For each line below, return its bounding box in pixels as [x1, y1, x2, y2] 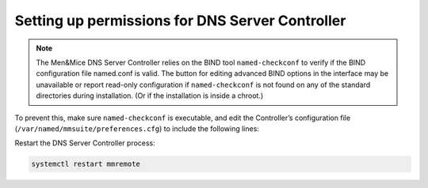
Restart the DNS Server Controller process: [14, 138, 156, 148]
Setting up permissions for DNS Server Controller [14, 12, 346, 29]
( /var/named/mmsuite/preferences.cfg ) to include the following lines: [14, 123, 259, 133]
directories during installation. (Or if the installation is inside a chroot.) [36, 91, 264, 100]
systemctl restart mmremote [31, 160, 140, 169]
